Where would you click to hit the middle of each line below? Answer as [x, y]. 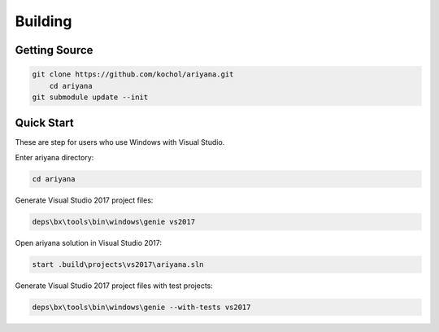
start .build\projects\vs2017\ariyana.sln [118, 264]
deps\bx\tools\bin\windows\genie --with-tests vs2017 [141, 307]
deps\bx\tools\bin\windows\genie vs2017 [113, 221]
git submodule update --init [90, 97]
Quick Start [44, 123]
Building [43, 21]
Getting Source [54, 50]
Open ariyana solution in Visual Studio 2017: [89, 242]
